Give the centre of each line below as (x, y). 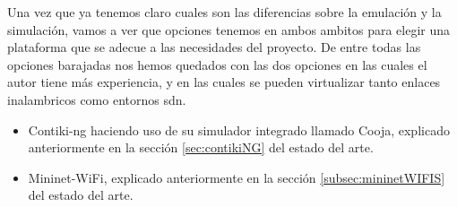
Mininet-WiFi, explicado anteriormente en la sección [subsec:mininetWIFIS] (237, 177)
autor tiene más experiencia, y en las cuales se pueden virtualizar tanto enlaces (224, 82)
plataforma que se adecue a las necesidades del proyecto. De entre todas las (214, 47)
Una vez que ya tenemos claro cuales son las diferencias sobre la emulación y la (224, 12)
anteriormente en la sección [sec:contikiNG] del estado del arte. (201, 147)
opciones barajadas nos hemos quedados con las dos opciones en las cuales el (217, 64)
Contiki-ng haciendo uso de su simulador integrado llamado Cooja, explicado (239, 129)
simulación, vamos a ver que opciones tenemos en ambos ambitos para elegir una (229, 29)
